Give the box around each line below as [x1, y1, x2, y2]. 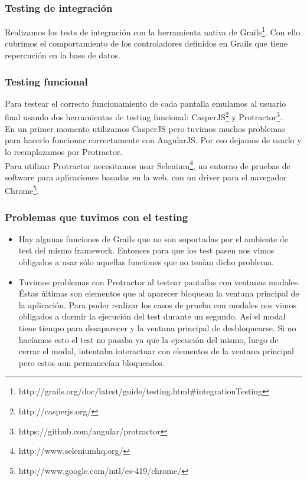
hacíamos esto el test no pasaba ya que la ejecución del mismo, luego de [18, 333, 279, 345]
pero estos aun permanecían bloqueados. [18, 356, 165, 368]
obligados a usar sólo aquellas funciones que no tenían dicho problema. [18, 256, 274, 268]
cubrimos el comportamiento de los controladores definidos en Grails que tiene [5, 37, 288, 50]
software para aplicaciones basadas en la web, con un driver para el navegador [5, 170, 287, 183]
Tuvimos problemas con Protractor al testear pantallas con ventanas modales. [18, 275, 301, 288]
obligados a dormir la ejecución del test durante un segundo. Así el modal [18, 310, 286, 322]
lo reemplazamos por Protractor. [5, 145, 123, 157]
